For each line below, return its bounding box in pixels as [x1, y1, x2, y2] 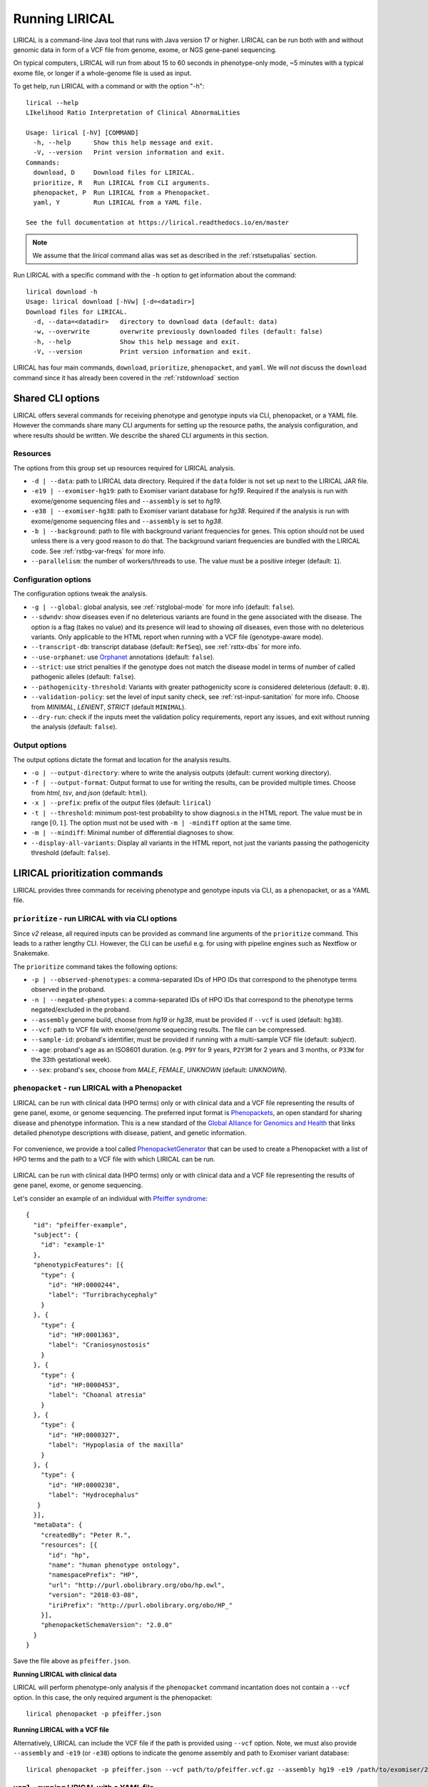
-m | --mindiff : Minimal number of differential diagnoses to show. [31, 828, 235, 837]
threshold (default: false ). [31, 848, 111, 857]
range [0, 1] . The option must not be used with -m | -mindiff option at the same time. [31, 818, 292, 827]
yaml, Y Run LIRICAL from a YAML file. [33, 199, 203, 207]
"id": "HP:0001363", [48, 1330, 121, 1339]
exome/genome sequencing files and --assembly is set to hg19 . [31, 497, 223, 505]
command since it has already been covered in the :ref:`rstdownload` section [13, 373, 239, 382]
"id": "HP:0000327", [48, 1430, 121, 1439]
